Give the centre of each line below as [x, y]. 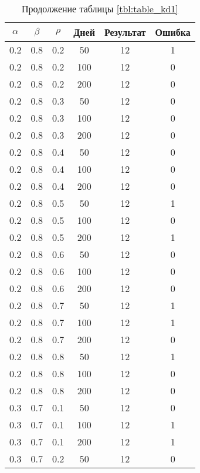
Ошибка [173, 32]
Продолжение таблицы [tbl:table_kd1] [100, 9]
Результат [125, 32]
